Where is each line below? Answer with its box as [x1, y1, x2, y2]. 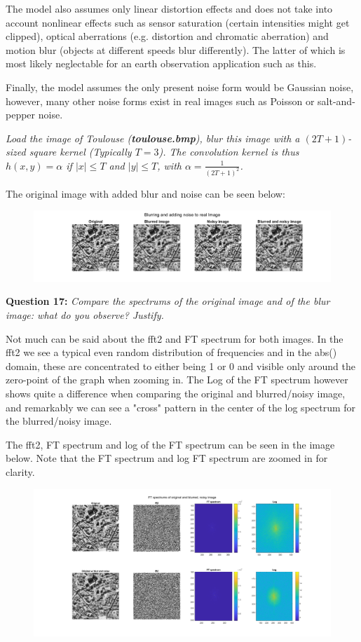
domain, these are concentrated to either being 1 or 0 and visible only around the [6, 358, 355, 373]
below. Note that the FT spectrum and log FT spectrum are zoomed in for [6, 451, 328, 465]
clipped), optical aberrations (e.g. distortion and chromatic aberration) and [6, 29, 329, 43]
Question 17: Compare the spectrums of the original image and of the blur [6, 294, 330, 308]
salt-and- [318, 93, 355, 108]
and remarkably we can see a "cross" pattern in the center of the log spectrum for [6, 399, 356, 414]
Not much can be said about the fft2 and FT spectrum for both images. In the [6, 331, 343, 346]
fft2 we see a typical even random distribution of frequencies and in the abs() [6, 345, 337, 360]
